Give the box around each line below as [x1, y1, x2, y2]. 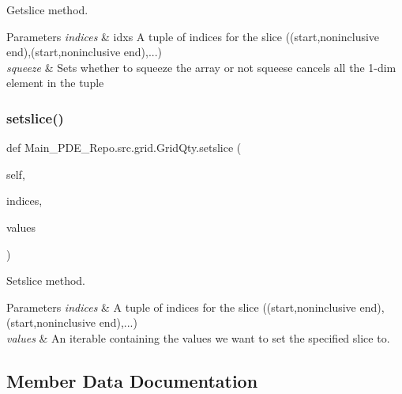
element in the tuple [6, 74, 104, 91]
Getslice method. [6, 2, 88, 17]
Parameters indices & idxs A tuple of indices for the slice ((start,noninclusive [6, 28, 380, 44]
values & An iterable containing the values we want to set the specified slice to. [6, 329, 390, 346]
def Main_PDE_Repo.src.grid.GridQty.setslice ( [6, 139, 242, 156]
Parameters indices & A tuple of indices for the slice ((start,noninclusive [6, 298, 356, 315]
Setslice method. [6, 272, 86, 289]
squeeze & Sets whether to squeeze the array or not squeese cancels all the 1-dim [6, 59, 396, 75]
